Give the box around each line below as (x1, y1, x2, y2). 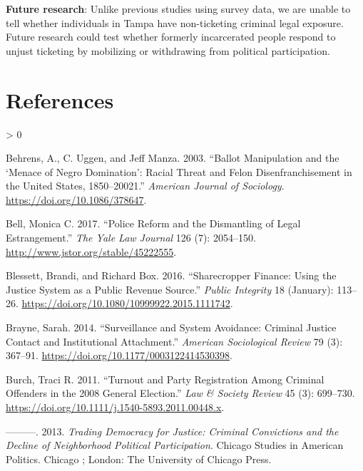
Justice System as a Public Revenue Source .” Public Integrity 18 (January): (6, 281, 334, 296)
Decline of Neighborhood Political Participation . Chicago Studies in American (6, 438, 344, 452)
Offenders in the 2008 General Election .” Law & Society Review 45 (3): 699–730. (6, 385, 355, 400)
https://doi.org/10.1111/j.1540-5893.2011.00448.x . (6, 400, 225, 414)
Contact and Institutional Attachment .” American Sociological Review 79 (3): (6, 333, 343, 348)
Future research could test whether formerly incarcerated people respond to (6, 29, 336, 44)
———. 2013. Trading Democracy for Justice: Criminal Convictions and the (6, 423, 339, 438)
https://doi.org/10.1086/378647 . (6, 192, 147, 207)
